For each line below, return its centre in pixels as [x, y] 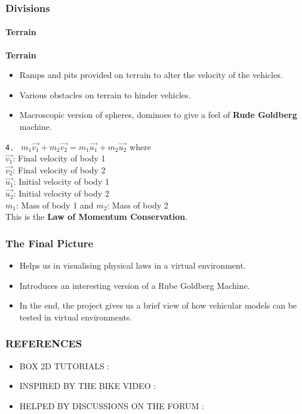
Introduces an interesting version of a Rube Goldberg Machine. [135, 285]
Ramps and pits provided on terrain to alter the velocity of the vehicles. [151, 75]
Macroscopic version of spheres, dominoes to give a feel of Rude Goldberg [158, 115]
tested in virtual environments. [76, 317]
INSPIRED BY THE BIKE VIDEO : [88, 386]
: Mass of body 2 [138, 205]
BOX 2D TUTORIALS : [64, 365]
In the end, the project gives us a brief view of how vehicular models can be [158, 305]
